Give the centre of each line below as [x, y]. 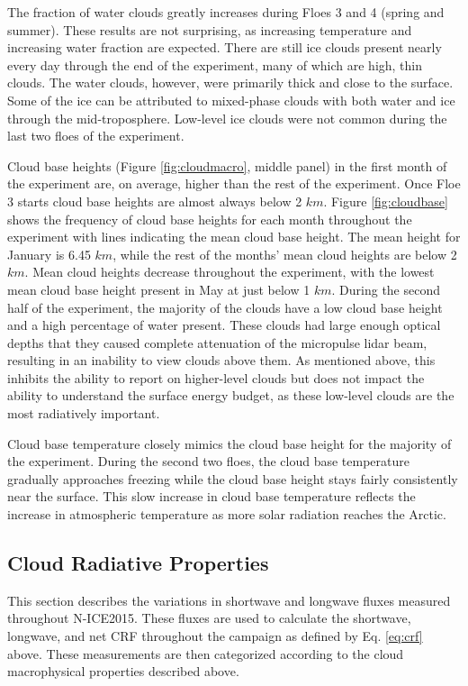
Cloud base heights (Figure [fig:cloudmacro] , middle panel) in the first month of [227, 165]
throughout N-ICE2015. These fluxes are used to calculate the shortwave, [209, 618]
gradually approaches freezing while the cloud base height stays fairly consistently [233, 478]
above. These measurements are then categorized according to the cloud [206, 653]
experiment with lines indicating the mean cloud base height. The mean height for [234, 237]
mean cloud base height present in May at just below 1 [159, 289]
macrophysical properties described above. [123, 671]
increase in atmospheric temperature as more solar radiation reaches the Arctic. [227, 514]
